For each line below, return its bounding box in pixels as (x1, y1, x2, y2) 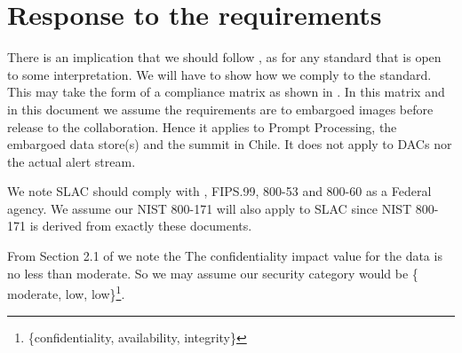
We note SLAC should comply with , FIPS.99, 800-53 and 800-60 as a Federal (7, 182, 432, 200)
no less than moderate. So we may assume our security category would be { (7, 263, 418, 282)
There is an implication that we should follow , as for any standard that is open (7, 48, 442, 67)
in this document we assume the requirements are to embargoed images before (7, 99, 434, 118)
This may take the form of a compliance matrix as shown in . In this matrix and (7, 82, 445, 101)
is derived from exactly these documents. (29, 216, 252, 235)
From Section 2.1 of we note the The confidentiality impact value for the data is (7, 247, 442, 265)
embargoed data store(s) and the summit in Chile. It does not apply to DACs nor (7, 135, 452, 153)
